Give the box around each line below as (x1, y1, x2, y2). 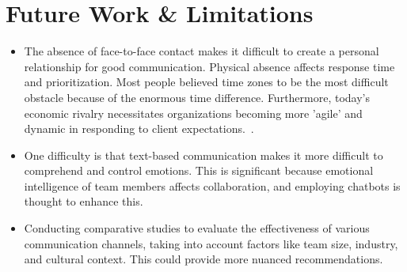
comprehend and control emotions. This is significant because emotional (24, 162, 374, 179)
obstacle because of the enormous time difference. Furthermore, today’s (24, 89, 371, 105)
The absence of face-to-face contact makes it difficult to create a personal (24, 43, 379, 59)
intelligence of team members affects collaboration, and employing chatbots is (24, 177, 401, 194)
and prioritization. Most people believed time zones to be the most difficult (24, 74, 389, 90)
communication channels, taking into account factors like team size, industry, (24, 235, 398, 251)
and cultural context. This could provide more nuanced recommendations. (24, 251, 383, 267)
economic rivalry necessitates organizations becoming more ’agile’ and (24, 104, 363, 121)
